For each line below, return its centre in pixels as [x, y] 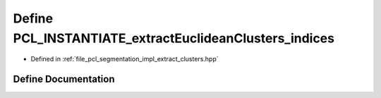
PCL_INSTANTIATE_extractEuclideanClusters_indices [174, 38]
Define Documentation [64, 79]
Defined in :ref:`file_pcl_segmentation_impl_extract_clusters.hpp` [125, 59]
